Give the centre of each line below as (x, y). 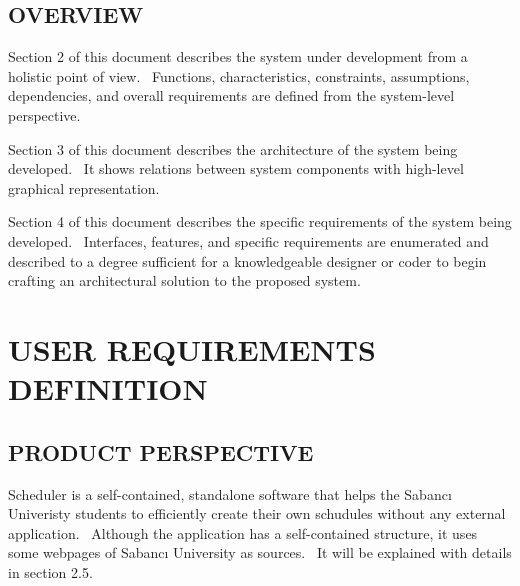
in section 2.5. (50, 571)
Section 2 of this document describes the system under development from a (238, 56)
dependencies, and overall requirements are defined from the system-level (231, 95)
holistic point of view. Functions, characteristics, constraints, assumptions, (239, 75)
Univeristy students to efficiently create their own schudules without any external (257, 513)
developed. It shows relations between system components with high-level (236, 168)
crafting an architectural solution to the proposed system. (184, 280)
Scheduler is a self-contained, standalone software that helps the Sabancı (230, 493)
